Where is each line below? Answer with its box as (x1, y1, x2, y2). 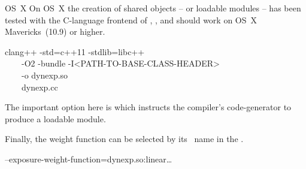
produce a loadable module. (5, 112, 106, 125)
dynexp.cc (21, 80, 58, 93)
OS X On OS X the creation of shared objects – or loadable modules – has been (5, 2, 301, 14)
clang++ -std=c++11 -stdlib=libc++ (5, 45, 145, 58)
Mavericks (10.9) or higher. (5, 25, 105, 38)
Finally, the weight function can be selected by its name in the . (5, 132, 244, 145)
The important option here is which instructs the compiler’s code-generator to (5, 101, 292, 113)
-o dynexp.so (21, 68, 68, 81)
